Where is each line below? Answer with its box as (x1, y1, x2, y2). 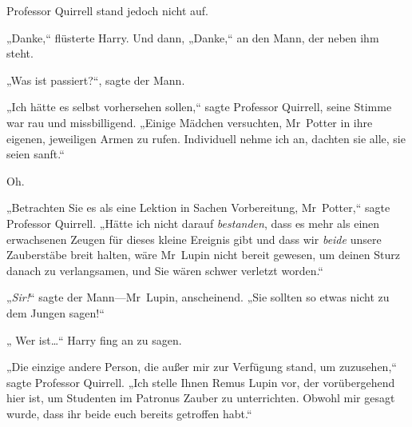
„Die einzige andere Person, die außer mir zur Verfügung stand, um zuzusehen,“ (6, 358, 397, 375)
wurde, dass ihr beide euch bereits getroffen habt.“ (6, 405, 252, 421)
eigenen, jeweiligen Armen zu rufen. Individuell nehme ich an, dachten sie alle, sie (6, 130, 406, 146)
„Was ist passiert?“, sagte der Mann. (6, 71, 185, 88)
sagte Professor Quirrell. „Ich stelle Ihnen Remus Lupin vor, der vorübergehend (6, 373, 395, 390)
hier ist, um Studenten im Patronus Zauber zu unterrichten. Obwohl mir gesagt (6, 389, 395, 406)
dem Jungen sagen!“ (6, 304, 105, 321)
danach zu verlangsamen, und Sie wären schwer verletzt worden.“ (6, 261, 323, 278)
